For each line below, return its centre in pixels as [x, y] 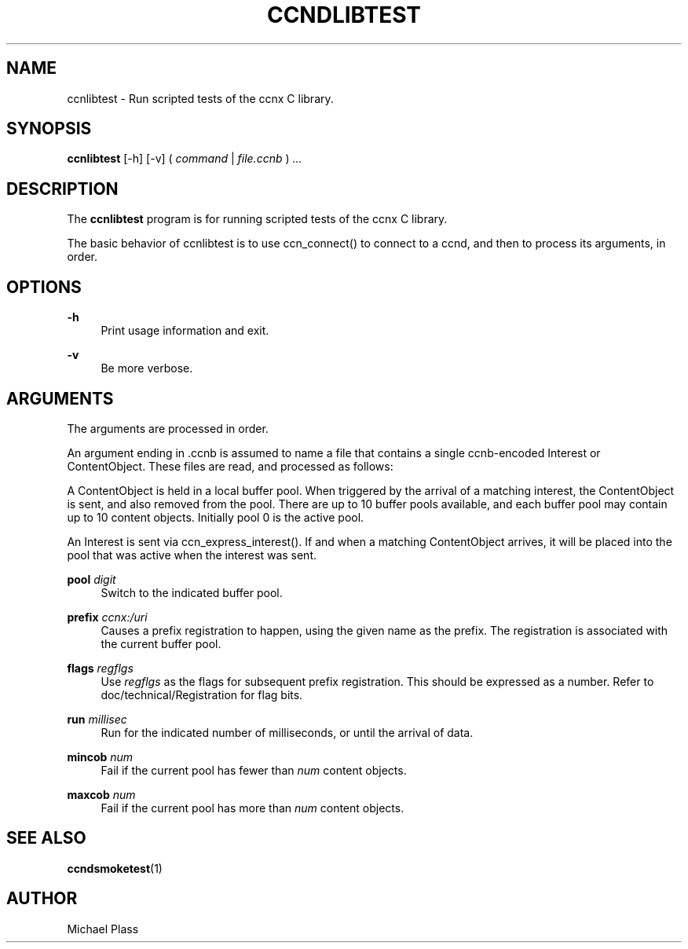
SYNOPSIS [49, 129]
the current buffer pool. [161, 643]
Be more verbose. [147, 368]
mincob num [100, 757]
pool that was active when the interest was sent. [192, 555]
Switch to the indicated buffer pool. [192, 592]
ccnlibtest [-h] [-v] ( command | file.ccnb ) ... [185, 159]
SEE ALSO [46, 838]
